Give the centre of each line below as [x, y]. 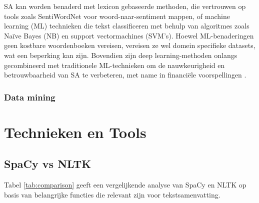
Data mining [30, 97]
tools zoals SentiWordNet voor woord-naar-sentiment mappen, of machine [117, 16]
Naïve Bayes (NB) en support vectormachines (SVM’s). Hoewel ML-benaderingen [129, 35]
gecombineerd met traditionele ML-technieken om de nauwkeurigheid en [114, 65]
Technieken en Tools [75, 132]
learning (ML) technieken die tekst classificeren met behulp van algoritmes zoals [127, 26]
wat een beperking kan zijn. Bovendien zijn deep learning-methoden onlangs [121, 55]
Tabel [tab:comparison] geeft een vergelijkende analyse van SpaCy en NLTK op [125, 185]
